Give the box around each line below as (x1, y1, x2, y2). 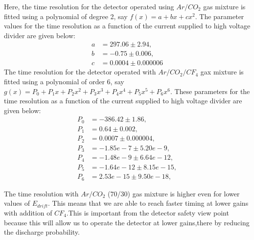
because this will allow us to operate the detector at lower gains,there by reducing (4, 217, 250, 227)
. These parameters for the (170, 86, 250, 96)
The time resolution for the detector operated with (4, 67, 156, 77)
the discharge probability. (4, 227, 80, 237)
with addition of (4, 208, 52, 218)
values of (4, 198, 30, 208)
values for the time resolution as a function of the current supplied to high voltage (4, 21, 251, 31)
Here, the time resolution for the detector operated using (4, 1, 174, 11)
